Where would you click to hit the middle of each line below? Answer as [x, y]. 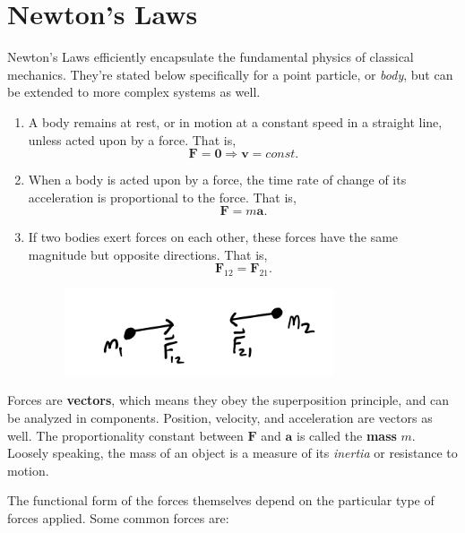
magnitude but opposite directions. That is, [148, 254]
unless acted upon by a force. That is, [132, 139]
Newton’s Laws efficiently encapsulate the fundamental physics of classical [211, 57]
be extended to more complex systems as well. [134, 92]
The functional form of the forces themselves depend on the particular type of [221, 500]
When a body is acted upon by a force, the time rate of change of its [217, 180]
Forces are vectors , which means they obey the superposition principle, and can [228, 400]
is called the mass [347, 435]
